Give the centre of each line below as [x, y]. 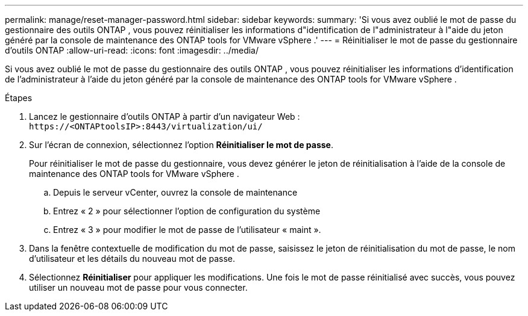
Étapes [19, 98]
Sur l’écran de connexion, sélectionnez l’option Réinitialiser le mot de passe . [181, 145]
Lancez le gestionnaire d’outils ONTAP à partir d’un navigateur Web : [165, 116]
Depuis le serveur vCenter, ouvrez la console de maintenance [175, 192]
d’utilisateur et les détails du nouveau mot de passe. [132, 259]
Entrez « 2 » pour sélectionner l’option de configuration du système [187, 211]
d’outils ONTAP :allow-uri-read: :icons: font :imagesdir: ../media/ [132, 50]
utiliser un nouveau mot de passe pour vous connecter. [138, 287]
